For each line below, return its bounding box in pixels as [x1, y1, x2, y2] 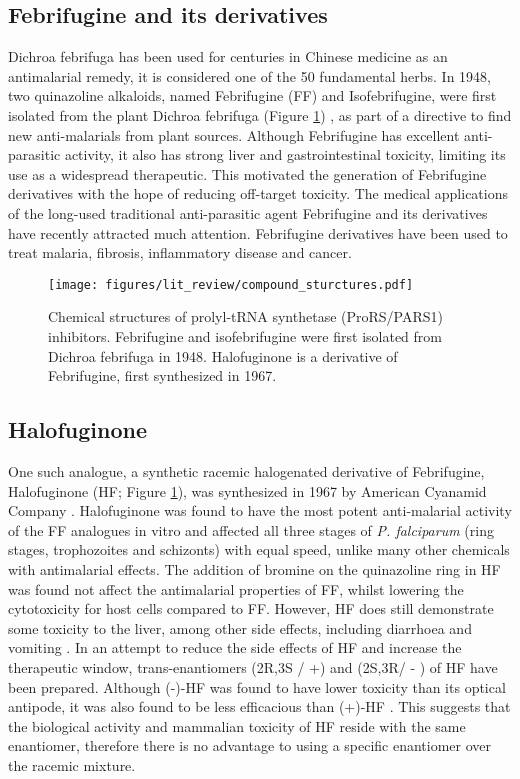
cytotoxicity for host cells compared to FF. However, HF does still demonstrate [8, 598, 494, 619]
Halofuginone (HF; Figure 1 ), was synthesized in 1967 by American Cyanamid [8, 480, 487, 501]
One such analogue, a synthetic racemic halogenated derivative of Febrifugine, [8, 460, 485, 481]
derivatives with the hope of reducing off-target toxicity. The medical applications [8, 183, 508, 204]
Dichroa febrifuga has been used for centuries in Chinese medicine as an [8, 46, 448, 67]
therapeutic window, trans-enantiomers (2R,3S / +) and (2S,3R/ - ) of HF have [8, 656, 498, 677]
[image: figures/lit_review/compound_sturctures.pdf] [48, 277, 414, 292]
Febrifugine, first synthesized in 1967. [48, 365, 277, 386]
